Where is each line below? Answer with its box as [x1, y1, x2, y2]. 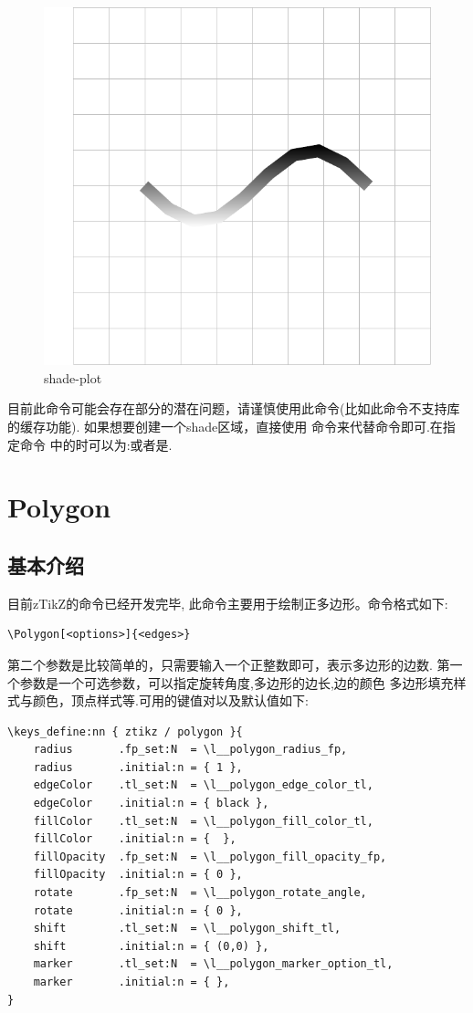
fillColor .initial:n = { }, [33, 832, 236, 846]
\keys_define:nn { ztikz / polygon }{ [7, 725, 243, 738]
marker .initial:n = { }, [33, 976, 230, 989]
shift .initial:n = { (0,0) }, [33, 939, 269, 953]
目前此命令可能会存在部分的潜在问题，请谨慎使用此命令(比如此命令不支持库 [7, 399, 460, 418]
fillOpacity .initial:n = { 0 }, [33, 868, 243, 882]
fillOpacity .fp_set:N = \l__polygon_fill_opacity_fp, [33, 850, 387, 863]
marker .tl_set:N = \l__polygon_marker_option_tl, [33, 957, 394, 971]
